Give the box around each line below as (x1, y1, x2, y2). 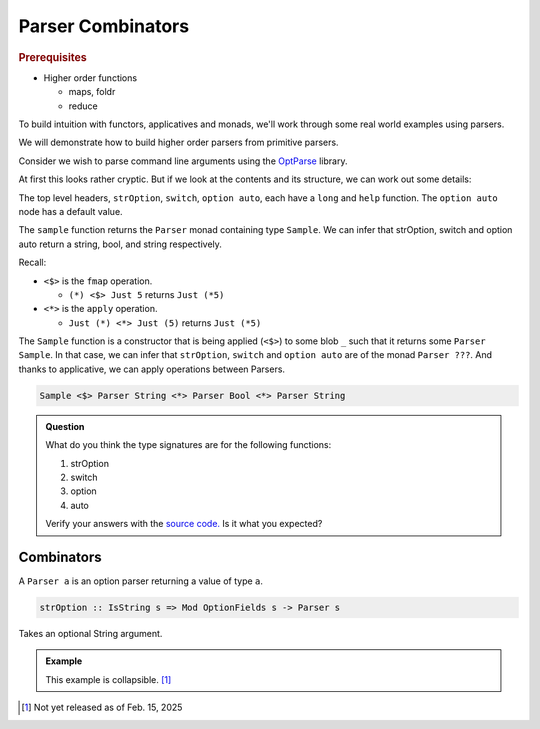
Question (45, 420, 85, 432)
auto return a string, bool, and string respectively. (18, 238, 222, 250)
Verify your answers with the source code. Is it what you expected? (45, 518, 323, 530)
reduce (68, 100, 99, 112)
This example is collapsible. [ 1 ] (45, 673, 172, 685)
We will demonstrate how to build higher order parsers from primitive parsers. (18, 136, 339, 149)
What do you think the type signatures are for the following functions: (45, 439, 332, 451)
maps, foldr (68, 86, 116, 98)
